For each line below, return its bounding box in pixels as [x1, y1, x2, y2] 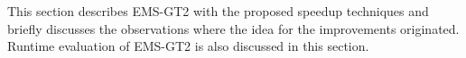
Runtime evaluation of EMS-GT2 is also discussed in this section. [7, 37, 369, 55]
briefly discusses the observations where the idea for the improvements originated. [7, 19, 460, 37]
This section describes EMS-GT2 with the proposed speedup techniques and [7, 2, 429, 20]
